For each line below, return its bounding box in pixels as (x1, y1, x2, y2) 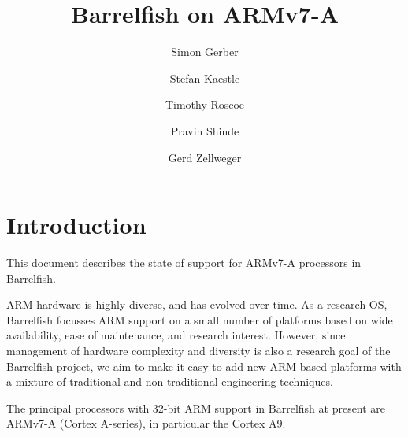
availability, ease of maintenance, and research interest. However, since (6, 327, 346, 343)
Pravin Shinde (170, 122, 239, 139)
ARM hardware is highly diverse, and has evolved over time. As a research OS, (6, 296, 388, 313)
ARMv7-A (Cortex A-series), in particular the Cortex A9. (6, 415, 286, 431)
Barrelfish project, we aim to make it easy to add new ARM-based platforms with (6, 357, 402, 374)
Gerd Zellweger (168, 149, 242, 165)
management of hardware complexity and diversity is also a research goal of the (6, 343, 391, 358)
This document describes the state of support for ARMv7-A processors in (6, 254, 362, 271)
